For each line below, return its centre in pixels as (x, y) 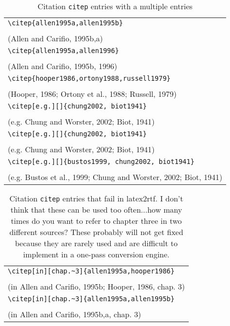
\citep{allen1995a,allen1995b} (66, 23)
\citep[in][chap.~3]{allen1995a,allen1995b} (91, 299)
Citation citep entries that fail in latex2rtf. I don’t (96, 198)
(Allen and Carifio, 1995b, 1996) (63, 66)
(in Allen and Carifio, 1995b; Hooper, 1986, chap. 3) (97, 286)
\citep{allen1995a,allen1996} (64, 51)
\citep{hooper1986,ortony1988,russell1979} (89, 78)
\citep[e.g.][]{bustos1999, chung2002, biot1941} (101, 162)
